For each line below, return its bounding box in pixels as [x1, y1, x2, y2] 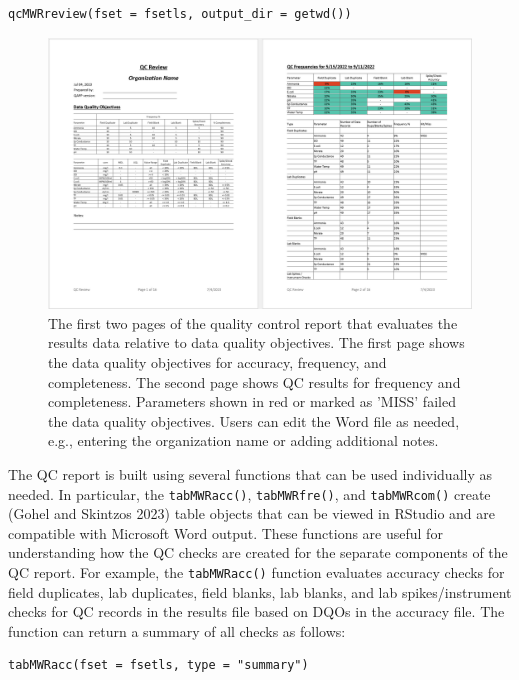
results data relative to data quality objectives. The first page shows [48, 332, 465, 353]
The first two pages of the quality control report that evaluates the [48, 312, 458, 333]
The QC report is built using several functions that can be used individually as [8, 463, 493, 484]
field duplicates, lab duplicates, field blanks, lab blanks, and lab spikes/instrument [8, 581, 512, 602]
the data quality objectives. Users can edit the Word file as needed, [48, 410, 460, 431]
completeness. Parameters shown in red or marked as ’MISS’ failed [48, 391, 456, 412]
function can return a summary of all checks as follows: [8, 620, 346, 641]
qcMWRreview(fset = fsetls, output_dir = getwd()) [8, 7, 352, 21]
